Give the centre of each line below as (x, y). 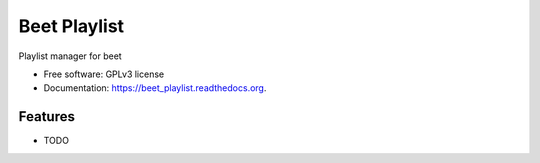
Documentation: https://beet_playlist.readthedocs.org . (155, 88)
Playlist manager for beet (70, 56)
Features (46, 116)
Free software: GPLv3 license (104, 74)
